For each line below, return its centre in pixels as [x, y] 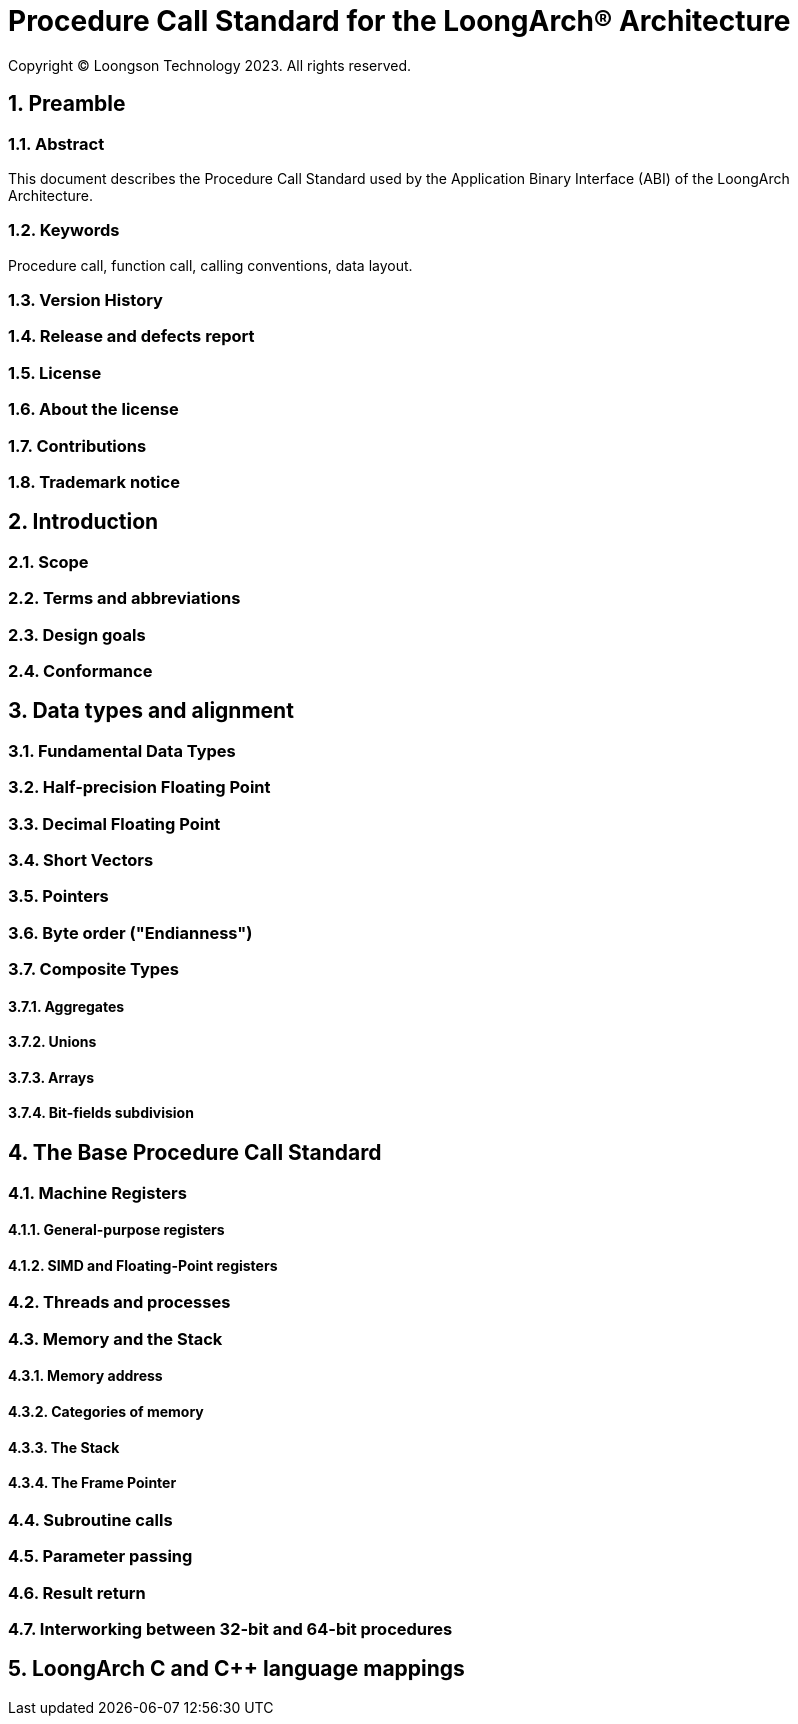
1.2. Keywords [64, 230]
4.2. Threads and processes [119, 1302]
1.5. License [55, 372]
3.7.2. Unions [52, 1042]
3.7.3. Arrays [51, 1077]
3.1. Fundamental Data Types [122, 750]
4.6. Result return [77, 1592]
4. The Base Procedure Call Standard [195, 1153]
